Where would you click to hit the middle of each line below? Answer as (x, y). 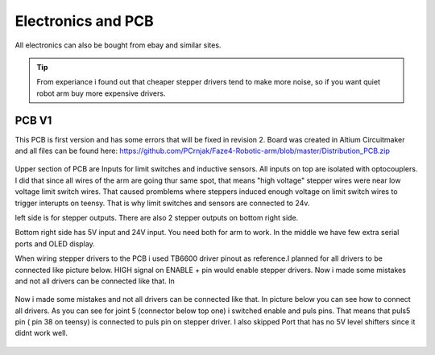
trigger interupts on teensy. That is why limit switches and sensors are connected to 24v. (162, 203)
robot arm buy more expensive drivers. (101, 93)
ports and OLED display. (55, 244)
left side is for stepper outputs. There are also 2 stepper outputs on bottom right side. (157, 217)
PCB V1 (33, 120)
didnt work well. (41, 333)
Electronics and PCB (85, 21)
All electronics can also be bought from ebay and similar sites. (118, 45)
